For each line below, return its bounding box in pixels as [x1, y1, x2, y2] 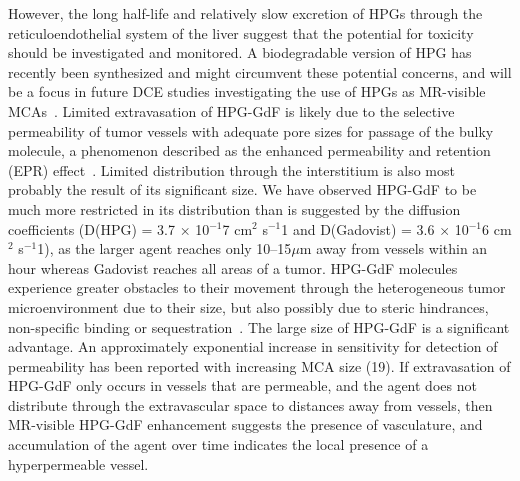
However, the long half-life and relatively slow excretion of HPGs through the [8, 3, 483, 23]
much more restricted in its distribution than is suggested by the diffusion [8, 198, 461, 219]
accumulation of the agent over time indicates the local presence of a [8, 434, 429, 455]
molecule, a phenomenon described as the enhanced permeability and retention [8, 140, 491, 161]
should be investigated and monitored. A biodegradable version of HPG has [8, 42, 472, 63]
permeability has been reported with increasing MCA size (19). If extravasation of [8, 355, 511, 376]
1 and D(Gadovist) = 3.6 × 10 [281, 218, 469, 239]
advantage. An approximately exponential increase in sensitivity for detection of [8, 336, 498, 357]
